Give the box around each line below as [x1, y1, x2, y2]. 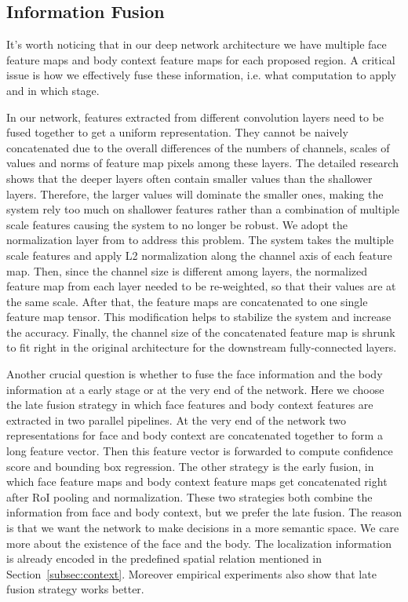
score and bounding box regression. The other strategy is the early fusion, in [6, 458, 374, 474]
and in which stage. [6, 82, 100, 98]
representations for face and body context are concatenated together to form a [6, 427, 383, 443]
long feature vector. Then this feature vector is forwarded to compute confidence [6, 443, 393, 459]
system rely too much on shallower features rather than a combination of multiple [6, 201, 399, 217]
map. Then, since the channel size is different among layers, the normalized [6, 262, 368, 279]
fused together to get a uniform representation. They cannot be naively [6, 124, 348, 140]
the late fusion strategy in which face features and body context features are [6, 396, 373, 413]
